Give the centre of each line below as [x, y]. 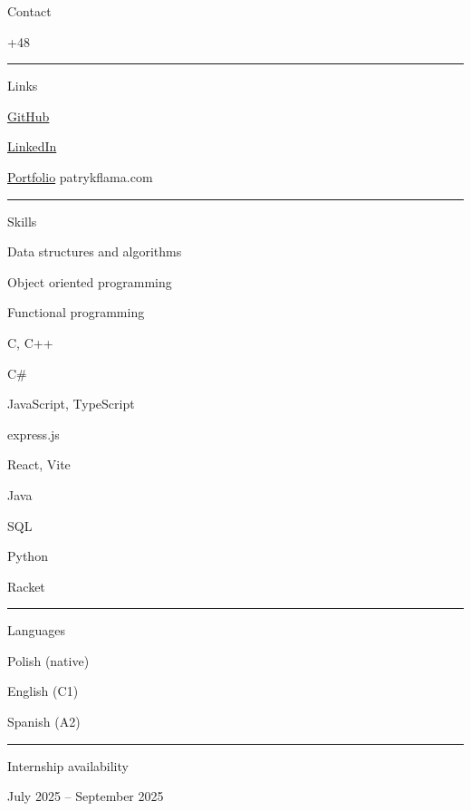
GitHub [29, 116]
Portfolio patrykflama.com [80, 176]
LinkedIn [32, 146]
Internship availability [68, 765]
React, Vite [39, 464]
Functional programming [76, 312]
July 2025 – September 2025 [86, 796]
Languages [37, 630]
